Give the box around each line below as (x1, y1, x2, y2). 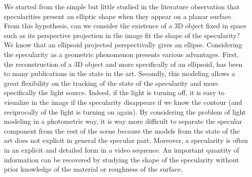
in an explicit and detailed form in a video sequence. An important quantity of (4, 144, 239, 155)
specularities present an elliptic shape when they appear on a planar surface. (4, 11, 233, 21)
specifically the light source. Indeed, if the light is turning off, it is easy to (4, 87, 225, 98)
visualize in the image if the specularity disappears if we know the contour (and (4, 97, 242, 107)
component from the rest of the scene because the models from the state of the (4, 125, 240, 136)
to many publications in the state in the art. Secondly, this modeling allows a (4, 68, 235, 79)
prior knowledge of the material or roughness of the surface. (4, 164, 183, 174)
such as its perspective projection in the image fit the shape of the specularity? (4, 30, 240, 40)
